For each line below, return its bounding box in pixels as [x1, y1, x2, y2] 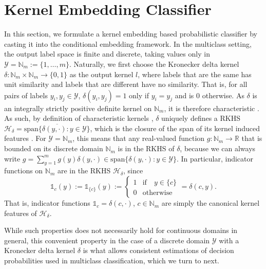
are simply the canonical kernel [161, 198, 260, 208]
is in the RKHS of [118, 143, 175, 154]
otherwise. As [202, 89, 244, 100]
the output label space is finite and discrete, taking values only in [4, 48, 210, 59]
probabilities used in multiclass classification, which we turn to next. [4, 255, 219, 266]
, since [123, 165, 143, 176]
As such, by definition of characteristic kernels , [4, 113, 154, 123]
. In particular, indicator [176, 153, 254, 164]
